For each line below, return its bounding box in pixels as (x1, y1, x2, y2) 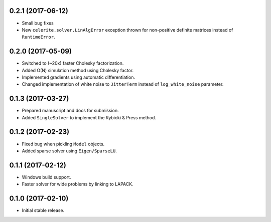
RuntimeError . (22, 34, 55, 40)
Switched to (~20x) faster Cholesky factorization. (22, 60, 124, 66)
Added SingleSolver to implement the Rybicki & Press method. (22, 114, 157, 120)
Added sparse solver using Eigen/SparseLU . (22, 148, 117, 154)
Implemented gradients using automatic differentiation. (22, 74, 135, 80)
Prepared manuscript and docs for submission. (22, 108, 119, 114)
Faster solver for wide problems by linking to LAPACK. (22, 181, 133, 187)
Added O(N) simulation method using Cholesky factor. (22, 67, 134, 73)
